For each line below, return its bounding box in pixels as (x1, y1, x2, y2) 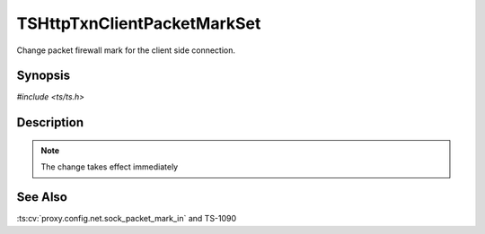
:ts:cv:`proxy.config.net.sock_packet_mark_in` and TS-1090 (16, 213, 237, 224)
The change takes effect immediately (40, 161, 179, 172)
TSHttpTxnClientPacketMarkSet (16, 13, 261, 33)
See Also (16, 189, 67, 205)
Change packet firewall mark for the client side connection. (16, 45, 236, 56)
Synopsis (16, 68, 71, 83)
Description (16, 115, 84, 130)
